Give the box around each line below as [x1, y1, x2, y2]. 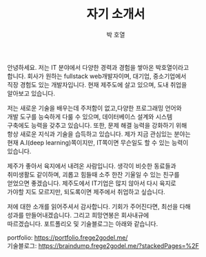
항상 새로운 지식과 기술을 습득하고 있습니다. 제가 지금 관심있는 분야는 [7, 129, 191, 138]
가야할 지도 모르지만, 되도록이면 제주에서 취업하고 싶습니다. [7, 187, 165, 196]
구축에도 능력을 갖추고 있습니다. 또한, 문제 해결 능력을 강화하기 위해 [7, 121, 187, 129]
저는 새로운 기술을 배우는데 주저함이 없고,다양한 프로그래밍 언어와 [7, 104, 183, 112]
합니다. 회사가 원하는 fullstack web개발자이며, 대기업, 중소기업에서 [7, 72, 187, 80]
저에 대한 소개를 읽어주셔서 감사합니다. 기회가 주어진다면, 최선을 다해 [7, 202, 191, 211]
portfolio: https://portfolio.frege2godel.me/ [7, 233, 128, 242]
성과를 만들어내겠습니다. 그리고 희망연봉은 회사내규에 [7, 211, 150, 219]
